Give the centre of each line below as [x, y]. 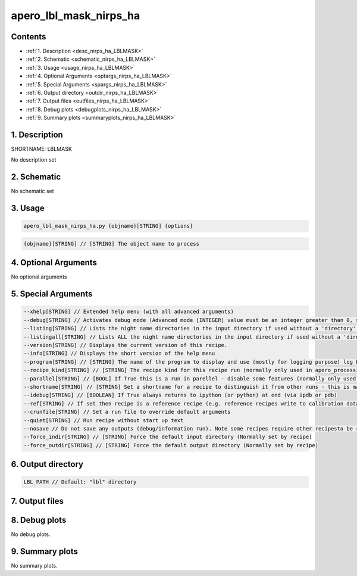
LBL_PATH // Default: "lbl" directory [80, 482]
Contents [29, 37]
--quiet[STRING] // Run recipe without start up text [104, 420]
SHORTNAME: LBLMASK [42, 149]
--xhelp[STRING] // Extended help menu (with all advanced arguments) [129, 312]
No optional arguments [39, 277]
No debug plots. [31, 534]
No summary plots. [34, 565]
